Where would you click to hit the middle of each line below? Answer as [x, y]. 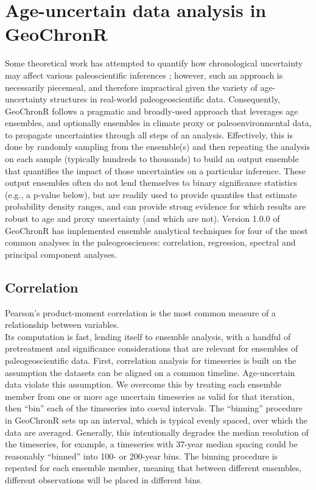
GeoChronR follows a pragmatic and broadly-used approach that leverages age [152, 111]
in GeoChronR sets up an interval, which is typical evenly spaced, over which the [156, 420]
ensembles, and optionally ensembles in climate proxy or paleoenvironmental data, [158, 123]
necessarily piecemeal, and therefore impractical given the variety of [131, 87]
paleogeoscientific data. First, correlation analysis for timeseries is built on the [151, 360]
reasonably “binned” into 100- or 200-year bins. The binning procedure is [142, 456]
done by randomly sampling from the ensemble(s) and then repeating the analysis [158, 147]
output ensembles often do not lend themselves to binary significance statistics [151, 183]
